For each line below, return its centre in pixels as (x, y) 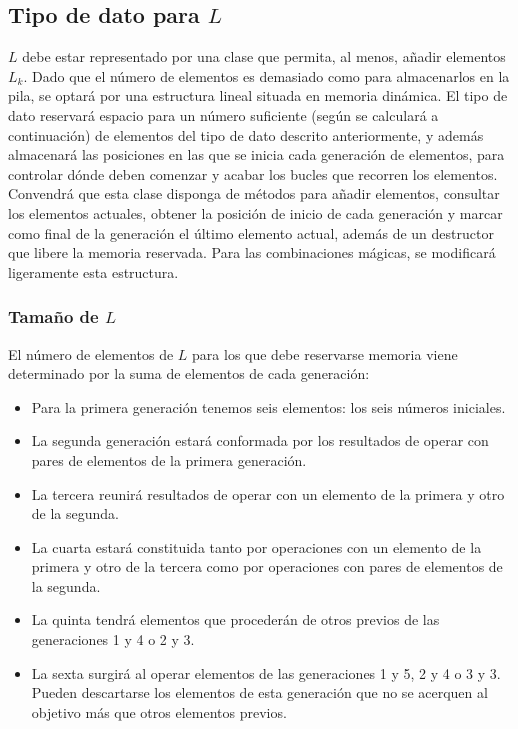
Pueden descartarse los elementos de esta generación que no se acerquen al (259, 692)
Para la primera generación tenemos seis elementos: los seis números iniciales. (268, 406)
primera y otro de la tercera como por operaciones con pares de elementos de (267, 566)
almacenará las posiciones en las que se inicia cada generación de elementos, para (256, 154)
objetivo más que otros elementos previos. (159, 711)
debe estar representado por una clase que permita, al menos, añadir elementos (264, 56)
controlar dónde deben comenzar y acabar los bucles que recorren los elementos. (253, 173)
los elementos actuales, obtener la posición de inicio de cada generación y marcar (255, 212)
